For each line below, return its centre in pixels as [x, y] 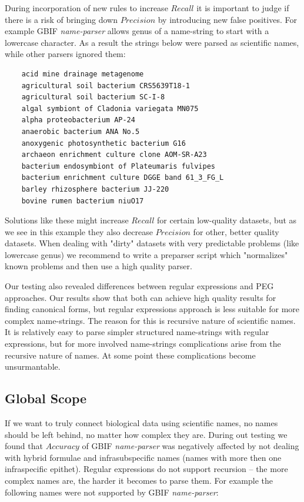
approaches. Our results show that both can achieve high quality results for [141, 297]
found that [24, 446]
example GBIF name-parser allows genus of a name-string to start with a [137, 31]
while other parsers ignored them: [65, 54]
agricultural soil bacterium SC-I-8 [93, 97]
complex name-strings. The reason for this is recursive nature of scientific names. [150, 320]
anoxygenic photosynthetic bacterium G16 [103, 143]
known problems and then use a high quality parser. [98, 266]
